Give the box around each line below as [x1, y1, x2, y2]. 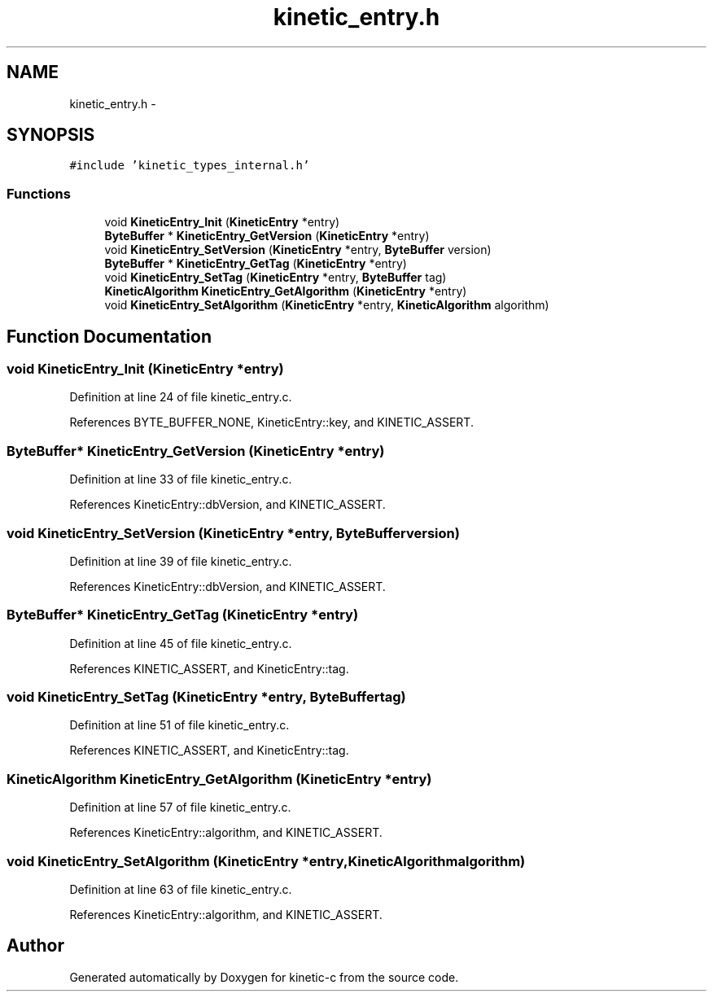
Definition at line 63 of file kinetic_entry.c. [69, 882, 292, 896]
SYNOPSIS [7, 125, 95, 146]
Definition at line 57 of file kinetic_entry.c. [69, 800, 291, 815]
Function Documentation [7, 326, 212, 347]
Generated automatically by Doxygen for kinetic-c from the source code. [69, 970, 459, 984]
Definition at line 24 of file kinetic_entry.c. [69, 390, 292, 405]
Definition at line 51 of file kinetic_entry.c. [69, 718, 290, 733]
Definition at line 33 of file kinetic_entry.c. [69, 472, 292, 487]
